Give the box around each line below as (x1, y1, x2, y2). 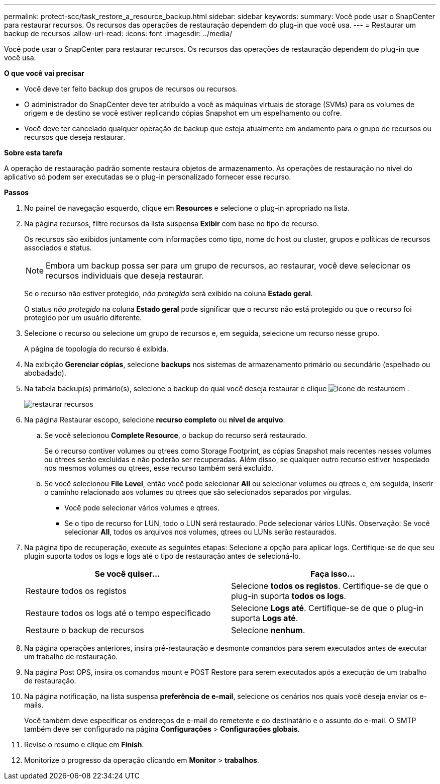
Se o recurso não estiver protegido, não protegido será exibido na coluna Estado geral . (24, 289, 313, 298)
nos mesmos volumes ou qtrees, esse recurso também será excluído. (44, 464, 274, 472)
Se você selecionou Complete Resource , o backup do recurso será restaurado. (44, 431, 307, 440)
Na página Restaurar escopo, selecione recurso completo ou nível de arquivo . (24, 415, 285, 424)
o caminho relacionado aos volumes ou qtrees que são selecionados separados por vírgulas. (44, 488, 351, 496)
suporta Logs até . (231, 613, 298, 623)
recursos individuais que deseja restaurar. (46, 271, 204, 281)
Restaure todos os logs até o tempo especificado (26, 608, 211, 618)
